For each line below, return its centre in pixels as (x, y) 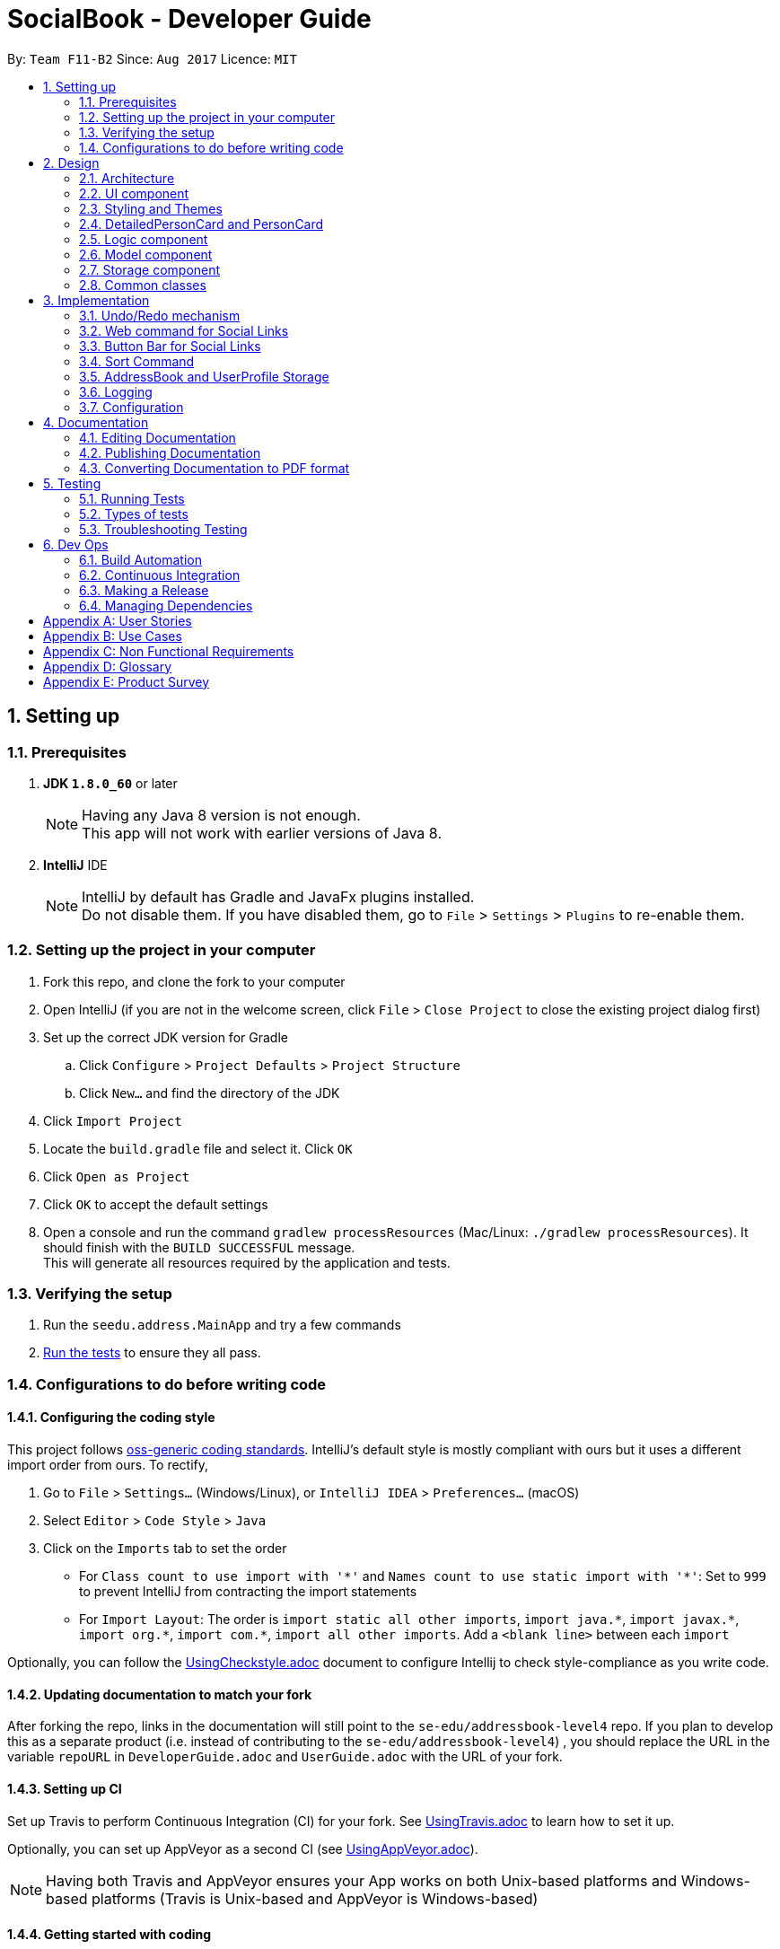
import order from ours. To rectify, (108, 1465)
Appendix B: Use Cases (113, 636)
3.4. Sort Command (137, 361)
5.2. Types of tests (134, 514)
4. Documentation (96, 422)
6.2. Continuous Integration (160, 575)
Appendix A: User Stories (118, 620)
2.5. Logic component (144, 239)
